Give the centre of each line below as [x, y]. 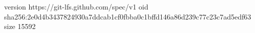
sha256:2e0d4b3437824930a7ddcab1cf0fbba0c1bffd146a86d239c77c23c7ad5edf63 [128, 16]
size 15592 [20, 26]
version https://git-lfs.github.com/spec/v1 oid [76, 6]
